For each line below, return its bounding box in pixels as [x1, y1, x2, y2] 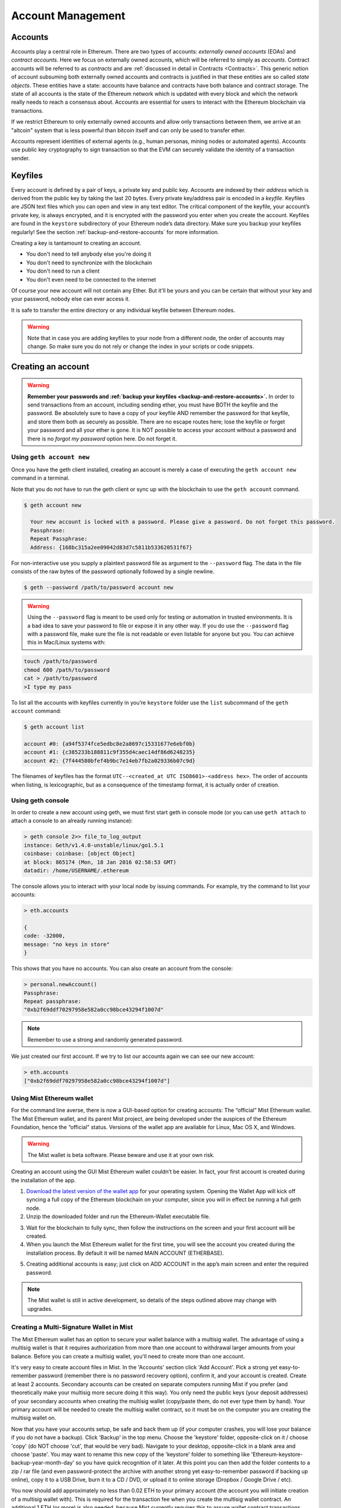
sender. [11, 154, 30, 162]
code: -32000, [23, 933, 66, 939]
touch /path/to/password [23, 658, 98, 665]
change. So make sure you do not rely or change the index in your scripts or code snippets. [27, 343, 254, 350]
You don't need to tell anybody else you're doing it [26, 250, 152, 258]
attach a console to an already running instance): [11, 817, 133, 825]
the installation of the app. [11, 1176, 77, 1183]
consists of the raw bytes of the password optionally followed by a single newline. [11, 568, 214, 575]
